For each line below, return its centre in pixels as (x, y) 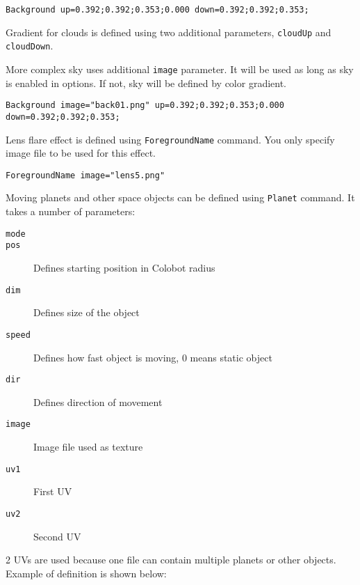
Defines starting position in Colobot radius (124, 267)
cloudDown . (30, 46)
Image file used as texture (88, 446)
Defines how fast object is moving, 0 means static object (153, 357)
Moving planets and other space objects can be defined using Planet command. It (180, 197)
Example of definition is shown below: (86, 573)
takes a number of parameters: (71, 211)
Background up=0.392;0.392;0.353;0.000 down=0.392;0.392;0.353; (157, 10)
